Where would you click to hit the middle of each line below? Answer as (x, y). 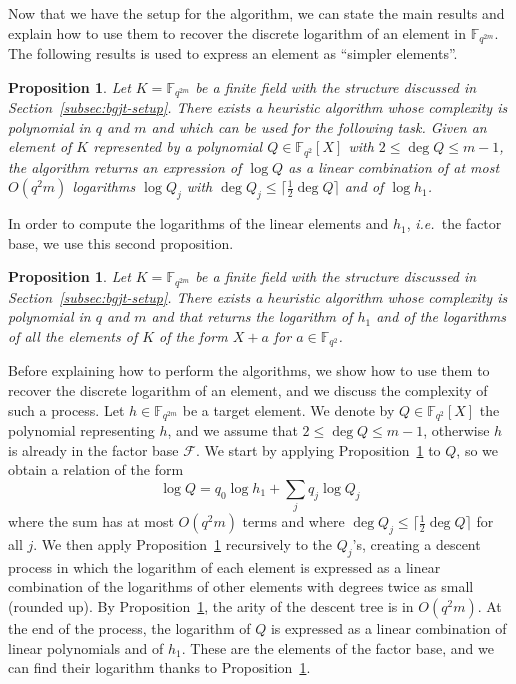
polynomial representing (81, 430)
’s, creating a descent (416, 543)
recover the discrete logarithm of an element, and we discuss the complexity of (248, 390)
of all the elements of (73, 335)
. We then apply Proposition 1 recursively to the (183, 543)
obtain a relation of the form (96, 469)
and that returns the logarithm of (252, 316)
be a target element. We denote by (288, 409)
